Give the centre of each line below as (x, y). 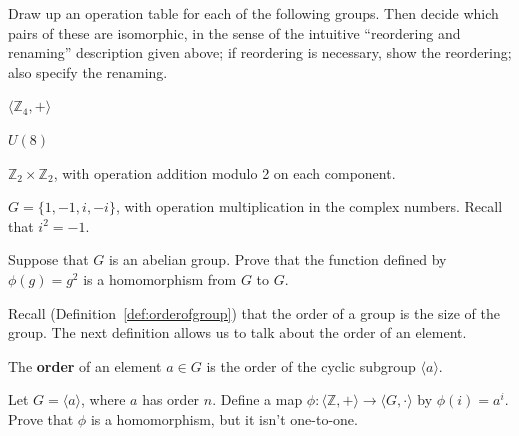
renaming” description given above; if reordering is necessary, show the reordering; (260, 52)
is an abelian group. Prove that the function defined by (277, 259)
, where (103, 399)
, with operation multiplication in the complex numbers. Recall (309, 206)
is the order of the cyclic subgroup (311, 365)
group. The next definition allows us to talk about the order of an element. (237, 332)
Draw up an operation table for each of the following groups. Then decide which (253, 13)
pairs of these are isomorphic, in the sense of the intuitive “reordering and (234, 32)
